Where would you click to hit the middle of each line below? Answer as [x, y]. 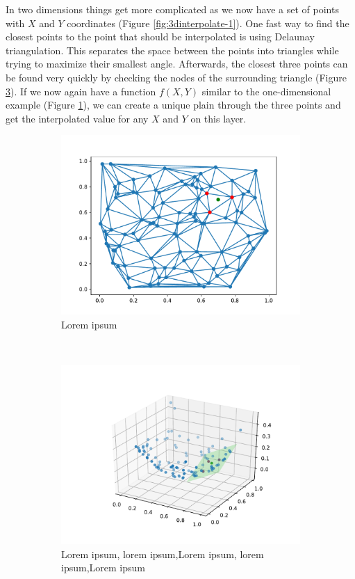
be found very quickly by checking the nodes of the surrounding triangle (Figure [176, 77]
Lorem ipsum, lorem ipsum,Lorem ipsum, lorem [163, 554]
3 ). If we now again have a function [81, 91]
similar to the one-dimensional [266, 91]
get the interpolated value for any [77, 118]
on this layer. [218, 118]
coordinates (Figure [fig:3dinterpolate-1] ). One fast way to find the [208, 23]
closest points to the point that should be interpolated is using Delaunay [160, 37]
